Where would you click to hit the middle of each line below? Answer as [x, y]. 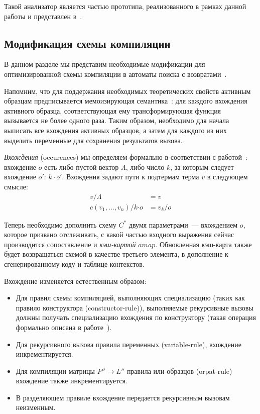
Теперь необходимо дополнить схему [60, 224]
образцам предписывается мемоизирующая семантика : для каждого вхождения [126, 101]
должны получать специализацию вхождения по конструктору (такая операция [136, 317]
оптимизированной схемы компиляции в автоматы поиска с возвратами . [115, 74]
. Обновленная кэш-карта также [204, 244]
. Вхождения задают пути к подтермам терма [131, 177]
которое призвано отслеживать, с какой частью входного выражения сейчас [119, 234]
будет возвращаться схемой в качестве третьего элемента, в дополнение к [116, 254]
